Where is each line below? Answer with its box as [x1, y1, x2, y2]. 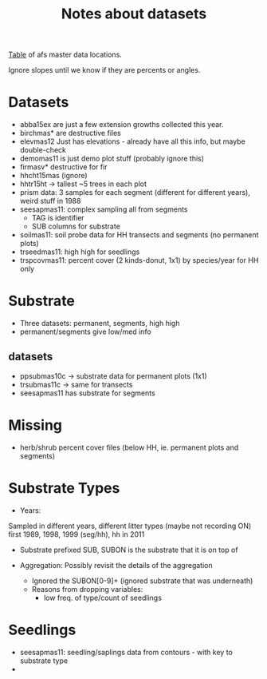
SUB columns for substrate [31, 221, 121, 232]
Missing [8, 416, 62, 435]
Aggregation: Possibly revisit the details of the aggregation [19, 560, 213, 570]
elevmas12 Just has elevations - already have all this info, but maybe [19, 137, 245, 146]
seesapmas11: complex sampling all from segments [19, 204, 188, 214]
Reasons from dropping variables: [31, 584, 143, 594]
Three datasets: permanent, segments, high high [19, 319, 180, 328]
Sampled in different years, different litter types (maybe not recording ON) [8, 521, 252, 530]
